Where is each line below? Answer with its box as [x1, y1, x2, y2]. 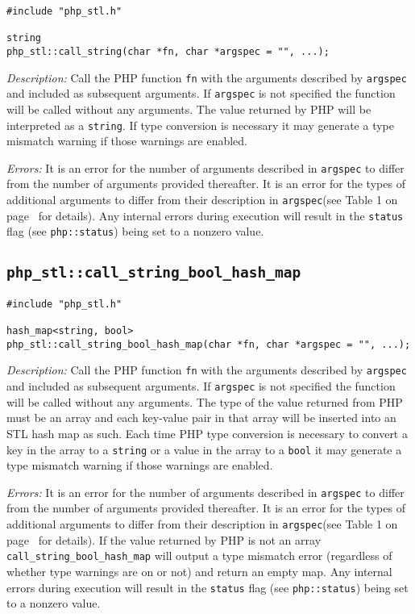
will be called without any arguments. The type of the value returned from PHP [6, 393, 403, 410]
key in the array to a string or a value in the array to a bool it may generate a [6, 441, 402, 457]
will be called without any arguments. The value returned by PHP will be [6, 100, 371, 117]
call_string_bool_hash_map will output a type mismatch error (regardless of [6, 547, 392, 564]
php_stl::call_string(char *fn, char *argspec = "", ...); [6, 45, 330, 57]
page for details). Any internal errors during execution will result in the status [6, 207, 404, 223]
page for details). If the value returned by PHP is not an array [6, 531, 322, 548]
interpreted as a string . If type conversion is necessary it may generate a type [6, 116, 394, 133]
